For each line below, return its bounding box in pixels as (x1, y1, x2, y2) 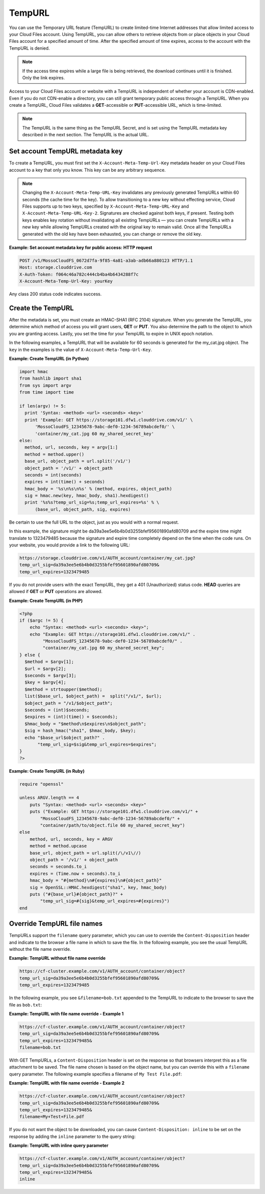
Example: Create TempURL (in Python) (9, 356, 89, 362)
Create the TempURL (9, 304, 74, 312)
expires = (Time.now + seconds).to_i (29, 871, 121, 876)
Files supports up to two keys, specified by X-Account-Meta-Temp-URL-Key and (22, 203, 189, 209)
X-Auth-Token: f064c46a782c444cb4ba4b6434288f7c (19, 271, 139, 277)
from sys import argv (19, 382, 72, 388)
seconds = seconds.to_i (29, 864, 87, 870)
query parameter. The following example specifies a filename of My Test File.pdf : (9, 1071, 182, 1077)
